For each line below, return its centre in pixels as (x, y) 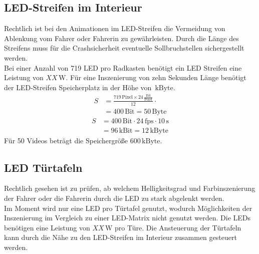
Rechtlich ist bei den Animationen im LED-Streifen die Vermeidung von (115, 28)
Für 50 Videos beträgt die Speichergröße (66, 140)
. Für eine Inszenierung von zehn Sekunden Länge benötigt (156, 77)
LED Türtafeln (43, 167)
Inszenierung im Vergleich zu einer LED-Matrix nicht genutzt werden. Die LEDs (127, 218)
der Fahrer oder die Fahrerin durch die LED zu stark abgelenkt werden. (114, 198)
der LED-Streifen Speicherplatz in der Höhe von (78, 87)
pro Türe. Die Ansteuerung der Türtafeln (178, 227)
